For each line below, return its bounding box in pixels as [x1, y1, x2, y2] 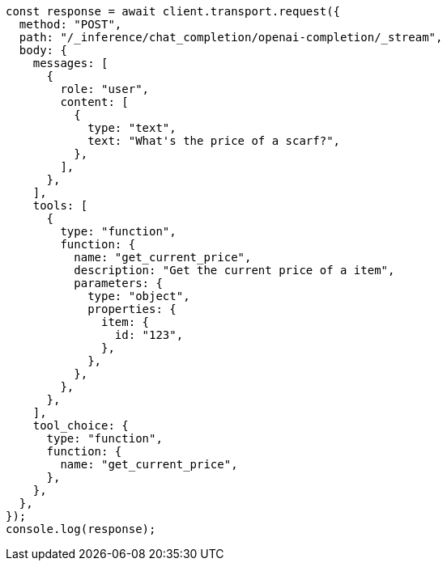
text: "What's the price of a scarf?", [87, 134, 341, 147]
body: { [19, 44, 67, 57]
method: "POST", [19, 18, 122, 31]
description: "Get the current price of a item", [74, 264, 395, 277]
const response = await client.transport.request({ [6, 5, 341, 18]
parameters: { [74, 277, 163, 290]
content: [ [60, 95, 129, 108]
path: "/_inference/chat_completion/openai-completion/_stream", [19, 31, 443, 44]
